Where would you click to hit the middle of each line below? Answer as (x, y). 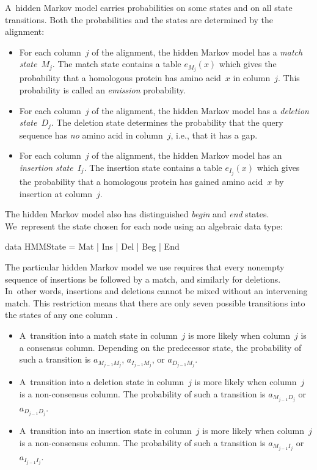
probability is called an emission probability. (102, 90)
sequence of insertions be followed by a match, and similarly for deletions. (143, 279)
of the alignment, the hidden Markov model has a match (197, 52)
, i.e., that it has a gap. (214, 135)
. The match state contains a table (117, 64)
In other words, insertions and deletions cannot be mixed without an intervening (156, 291)
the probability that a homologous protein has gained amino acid (141, 181)
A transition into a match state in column (98, 335)
